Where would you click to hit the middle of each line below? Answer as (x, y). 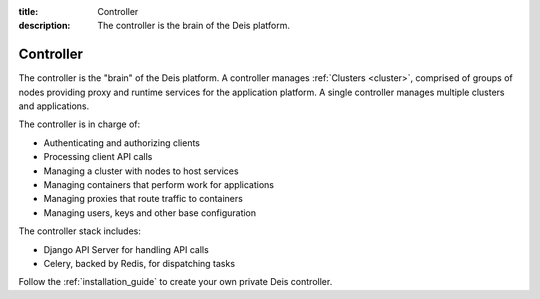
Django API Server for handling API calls (126, 249)
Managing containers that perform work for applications (159, 185)
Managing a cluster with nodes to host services (141, 171)
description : (44, 26)
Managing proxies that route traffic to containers (143, 199)
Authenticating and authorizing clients (121, 142)
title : (28, 11)
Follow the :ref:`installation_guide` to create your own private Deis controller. (175, 282)
